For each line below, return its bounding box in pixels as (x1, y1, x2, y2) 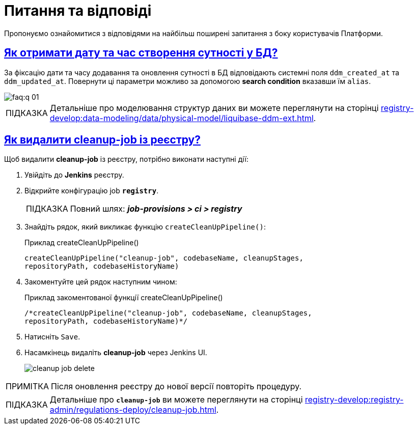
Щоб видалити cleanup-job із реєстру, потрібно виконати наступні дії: (4, 155, 248, 164)
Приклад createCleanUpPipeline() (24, 238, 139, 247)
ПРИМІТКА (6, 381, 49, 392)
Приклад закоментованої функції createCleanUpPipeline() (24, 293, 223, 302)
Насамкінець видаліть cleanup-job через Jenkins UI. (24, 348, 207, 357)
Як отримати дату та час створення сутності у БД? (4, 46, 278, 60)
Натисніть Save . (24, 332, 80, 341)
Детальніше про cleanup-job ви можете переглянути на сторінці (49, 394, 303, 405)
